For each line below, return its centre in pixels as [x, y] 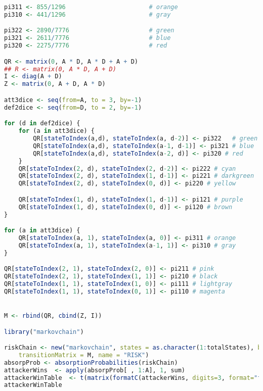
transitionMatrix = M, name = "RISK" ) [84, 355]
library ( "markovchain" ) [44, 332]
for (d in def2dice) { [42, 124]
